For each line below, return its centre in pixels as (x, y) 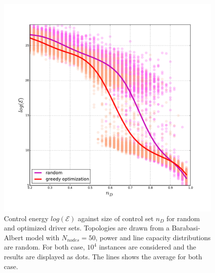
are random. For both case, (44, 247)
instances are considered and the (148, 247)
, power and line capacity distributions (153, 237)
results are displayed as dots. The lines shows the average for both (103, 256)
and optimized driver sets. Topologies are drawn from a (87, 228)
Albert (14, 237)
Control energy (26, 218)
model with (43, 237)
